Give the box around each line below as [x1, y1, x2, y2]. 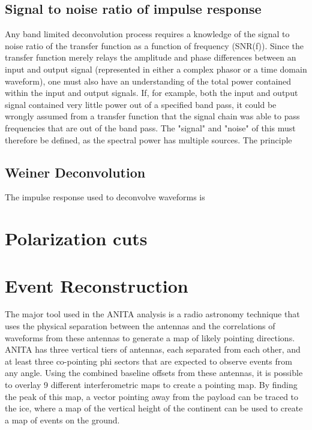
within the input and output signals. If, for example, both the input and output [5, 86, 298, 99]
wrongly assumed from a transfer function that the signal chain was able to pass [5, 110, 300, 122]
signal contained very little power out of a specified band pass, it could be [5, 98, 277, 110]
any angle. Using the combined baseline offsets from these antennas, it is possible [5, 366, 303, 379]
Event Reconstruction [5, 273, 188, 297]
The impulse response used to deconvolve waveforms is [5, 191, 205, 203]
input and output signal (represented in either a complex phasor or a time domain [5, 62, 307, 75]
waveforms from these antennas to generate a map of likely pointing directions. [5, 331, 295, 344]
